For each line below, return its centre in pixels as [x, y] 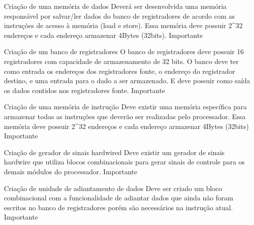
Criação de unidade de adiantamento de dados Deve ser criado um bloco [113, 188]
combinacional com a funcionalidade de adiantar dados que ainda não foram [119, 198]
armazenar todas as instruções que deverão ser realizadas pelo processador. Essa [125, 116]
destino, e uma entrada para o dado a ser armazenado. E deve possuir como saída [127, 80]
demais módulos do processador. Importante [71, 171]
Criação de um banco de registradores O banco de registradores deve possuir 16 [124, 51]
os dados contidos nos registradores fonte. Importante [85, 90]
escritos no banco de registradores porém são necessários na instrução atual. [118, 207]
